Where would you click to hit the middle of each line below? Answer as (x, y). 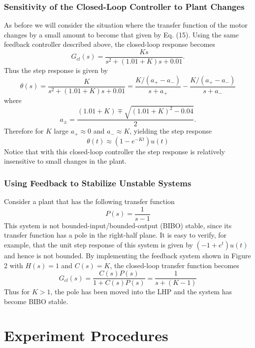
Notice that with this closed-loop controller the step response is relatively (114, 151)
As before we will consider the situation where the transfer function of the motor (126, 25)
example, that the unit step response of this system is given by (98, 245)
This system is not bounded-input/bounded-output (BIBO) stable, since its (118, 225)
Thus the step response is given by (56, 70)
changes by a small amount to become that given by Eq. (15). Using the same (121, 34)
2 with (14, 265)
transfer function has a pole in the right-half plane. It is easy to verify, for (115, 235)
